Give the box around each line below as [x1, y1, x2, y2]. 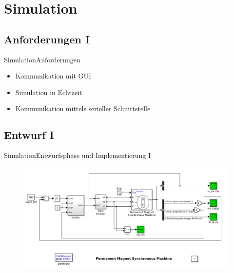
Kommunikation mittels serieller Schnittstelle [15, 103, 151, 114]
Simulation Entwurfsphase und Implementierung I [4, 150, 151, 160]
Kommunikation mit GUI [15, 71, 92, 81]
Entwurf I [4, 127, 54, 142]
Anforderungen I [4, 31, 90, 46]
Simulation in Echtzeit [15, 87, 82, 97]
